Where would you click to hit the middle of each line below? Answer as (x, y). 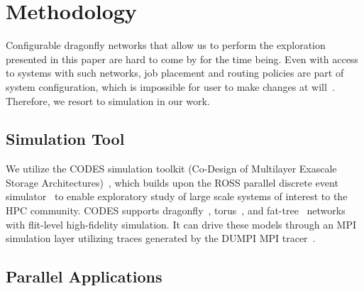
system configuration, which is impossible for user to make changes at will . (170, 86)
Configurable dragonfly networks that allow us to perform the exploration (166, 45)
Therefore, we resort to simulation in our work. (108, 100)
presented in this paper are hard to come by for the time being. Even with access (182, 59)
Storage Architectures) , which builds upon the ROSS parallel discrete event (172, 182)
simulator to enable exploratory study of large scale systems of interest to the (177, 196)
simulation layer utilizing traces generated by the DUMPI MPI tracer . (161, 238)
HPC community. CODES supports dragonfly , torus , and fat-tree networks (176, 210)
